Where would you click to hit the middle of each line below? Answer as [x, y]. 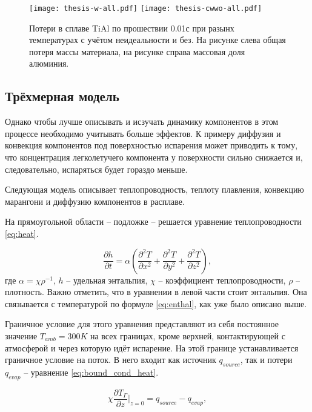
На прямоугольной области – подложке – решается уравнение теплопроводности [153, 221]
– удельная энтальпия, [107, 280]
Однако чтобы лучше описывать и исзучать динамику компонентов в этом [142, 121]
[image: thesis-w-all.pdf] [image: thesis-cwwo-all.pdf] [146, 8]
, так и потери [266, 360]
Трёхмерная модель [62, 96]
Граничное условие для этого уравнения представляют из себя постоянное [142, 324]
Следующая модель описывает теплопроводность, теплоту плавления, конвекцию [154, 189]
